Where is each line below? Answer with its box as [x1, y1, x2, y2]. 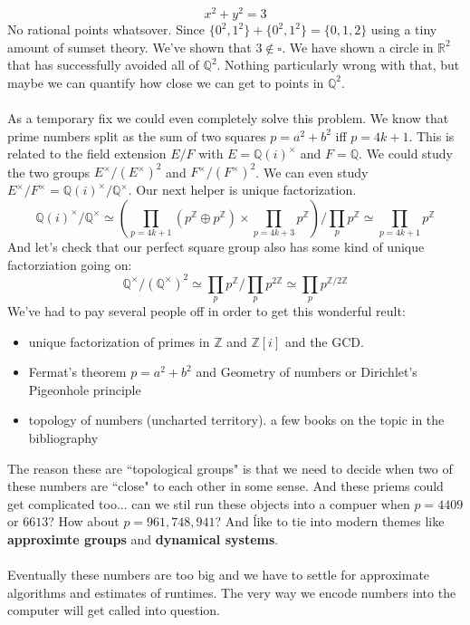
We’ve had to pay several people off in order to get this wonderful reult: [7, 302, 406, 320]
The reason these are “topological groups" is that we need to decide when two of [7, 458, 453, 477]
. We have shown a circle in [282, 37, 434, 56]
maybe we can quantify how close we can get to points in [7, 72, 324, 91]
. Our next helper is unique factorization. [128, 180, 357, 199]
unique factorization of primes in [28, 332, 210, 351]
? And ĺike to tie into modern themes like [215, 512, 445, 531]
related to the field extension [7, 144, 167, 163]
